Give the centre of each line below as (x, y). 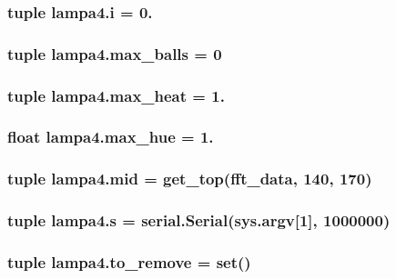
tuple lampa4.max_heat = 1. (116, 95)
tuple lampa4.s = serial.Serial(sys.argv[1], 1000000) (199, 220)
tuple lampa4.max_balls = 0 (115, 53)
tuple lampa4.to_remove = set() (129, 261)
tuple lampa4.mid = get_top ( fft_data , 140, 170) (190, 179)
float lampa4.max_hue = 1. (111, 137)
